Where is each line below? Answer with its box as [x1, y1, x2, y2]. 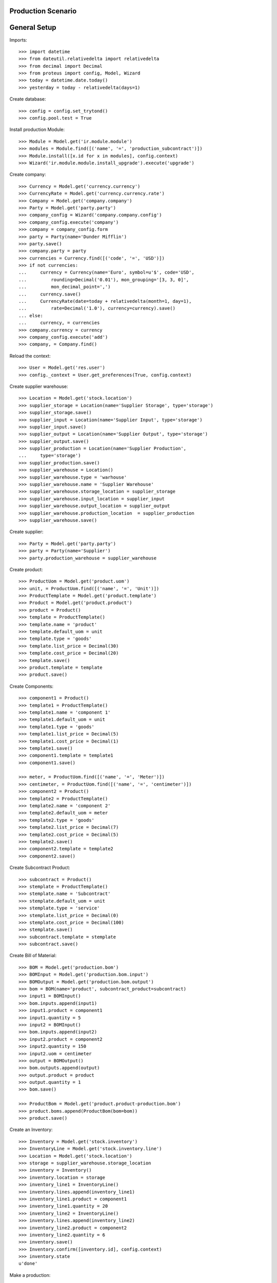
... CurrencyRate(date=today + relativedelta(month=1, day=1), [18, 298, 192, 304]
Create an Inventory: [9, 1126, 53, 1133]
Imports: [9, 36, 28, 43]
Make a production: [9, 1272, 51, 1278]
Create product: [9, 566, 43, 572]
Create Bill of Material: [9, 952, 56, 959]
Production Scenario [9, 7, 77, 15]
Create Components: [9, 683, 54, 689]
